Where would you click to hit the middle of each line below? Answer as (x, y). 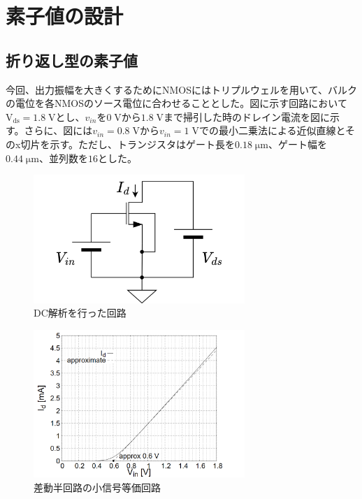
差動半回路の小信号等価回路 (97, 487)
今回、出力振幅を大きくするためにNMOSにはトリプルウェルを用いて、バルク (181, 89)
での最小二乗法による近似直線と (272, 130)
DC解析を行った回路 (80, 313)
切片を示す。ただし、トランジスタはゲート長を (128, 144)
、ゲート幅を (297, 144)
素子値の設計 (65, 16)
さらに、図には (58, 130)
